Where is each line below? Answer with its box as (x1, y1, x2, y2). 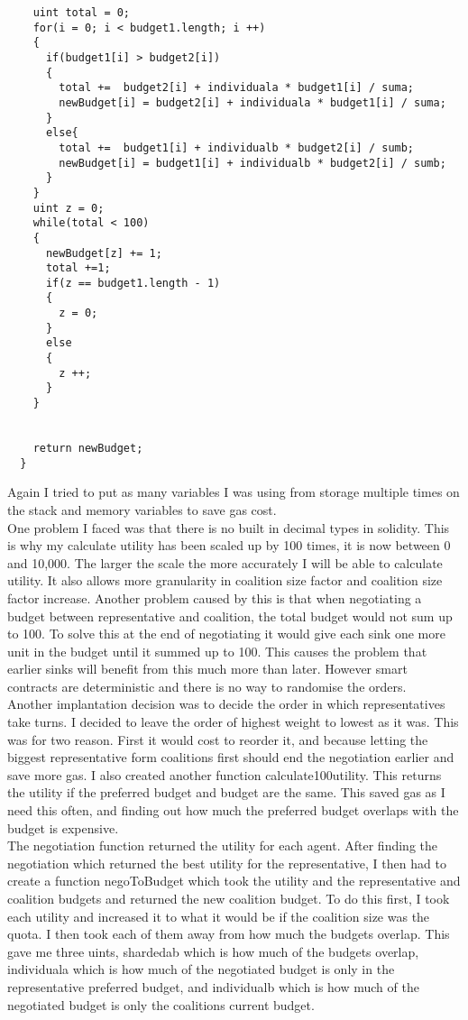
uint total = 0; (32, 6, 131, 19)
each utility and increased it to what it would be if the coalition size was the (7, 906, 430, 925)
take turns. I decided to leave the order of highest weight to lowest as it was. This (7, 712, 459, 731)
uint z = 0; (32, 201, 105, 215)
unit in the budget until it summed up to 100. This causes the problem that (7, 641, 427, 660)
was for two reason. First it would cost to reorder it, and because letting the (7, 730, 428, 749)
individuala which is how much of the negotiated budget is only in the (7, 960, 395, 979)
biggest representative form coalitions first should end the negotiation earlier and (7, 748, 454, 767)
